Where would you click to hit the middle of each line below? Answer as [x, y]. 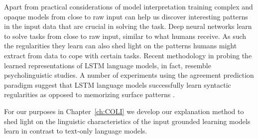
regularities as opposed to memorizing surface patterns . [89, 94]
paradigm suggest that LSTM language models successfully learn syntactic [118, 84]
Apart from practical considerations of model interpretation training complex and [129, 6]
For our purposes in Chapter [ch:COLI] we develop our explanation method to [124, 111]
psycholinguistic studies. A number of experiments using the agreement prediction [129, 75]
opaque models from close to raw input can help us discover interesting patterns [126, 16]
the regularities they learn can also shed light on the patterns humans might [121, 46]
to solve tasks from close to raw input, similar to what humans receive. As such [125, 36]
